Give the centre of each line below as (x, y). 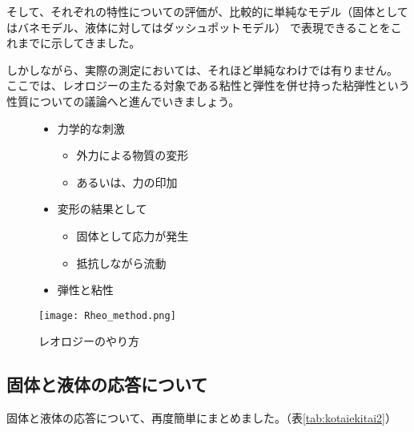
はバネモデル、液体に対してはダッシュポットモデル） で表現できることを (199, 27)
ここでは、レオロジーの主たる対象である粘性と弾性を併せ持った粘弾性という (208, 85)
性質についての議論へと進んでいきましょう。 (123, 101)
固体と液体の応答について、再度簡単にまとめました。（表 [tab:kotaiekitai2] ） (201, 418)
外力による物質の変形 (133, 155)
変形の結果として (102, 209)
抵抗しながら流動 (121, 262)
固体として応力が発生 (133, 235)
